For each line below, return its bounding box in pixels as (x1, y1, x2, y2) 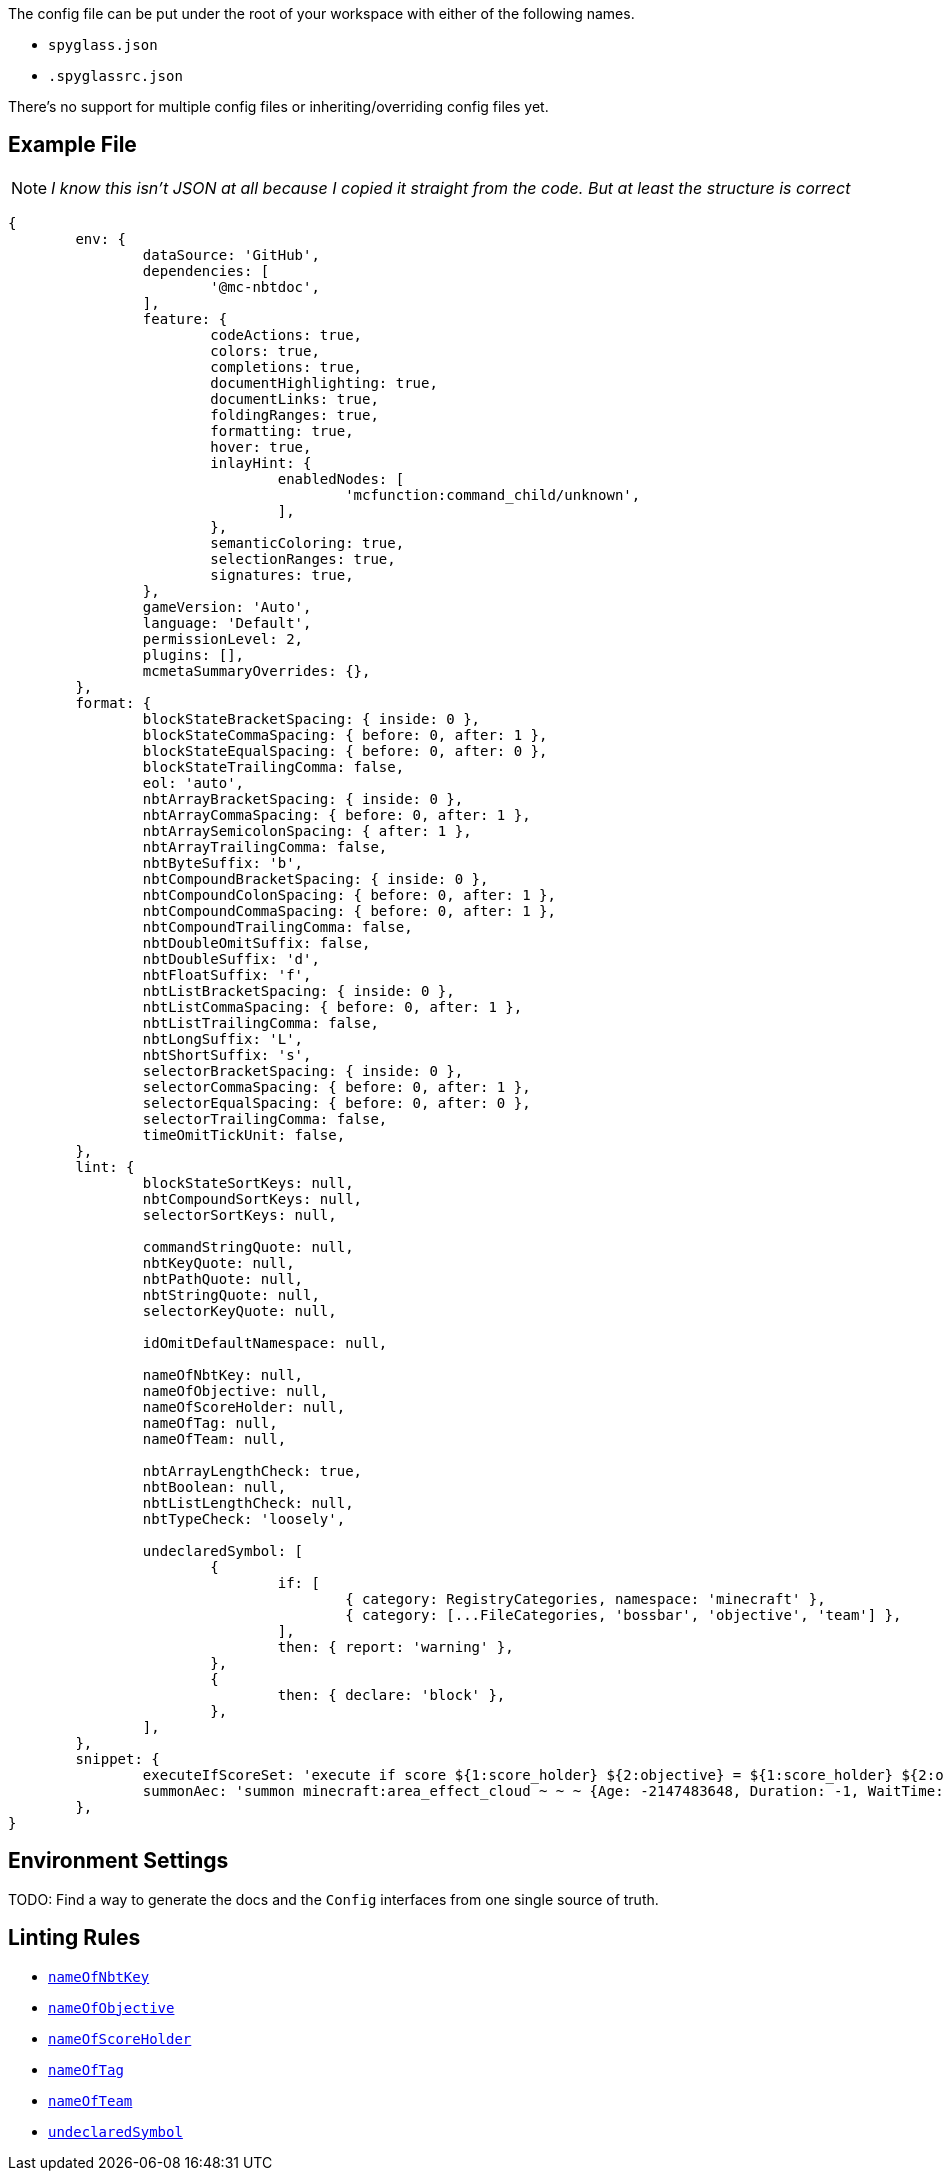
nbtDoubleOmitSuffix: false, (142, 934, 371, 951)
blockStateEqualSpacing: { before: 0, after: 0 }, (142, 742, 548, 759)
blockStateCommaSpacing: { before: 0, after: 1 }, (142, 726, 548, 743)
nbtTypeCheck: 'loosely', (142, 1510, 346, 1527)
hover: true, (210, 438, 312, 455)
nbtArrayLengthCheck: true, (142, 1462, 363, 1479)
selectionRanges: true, (210, 550, 396, 567)
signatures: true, (210, 566, 354, 583)
